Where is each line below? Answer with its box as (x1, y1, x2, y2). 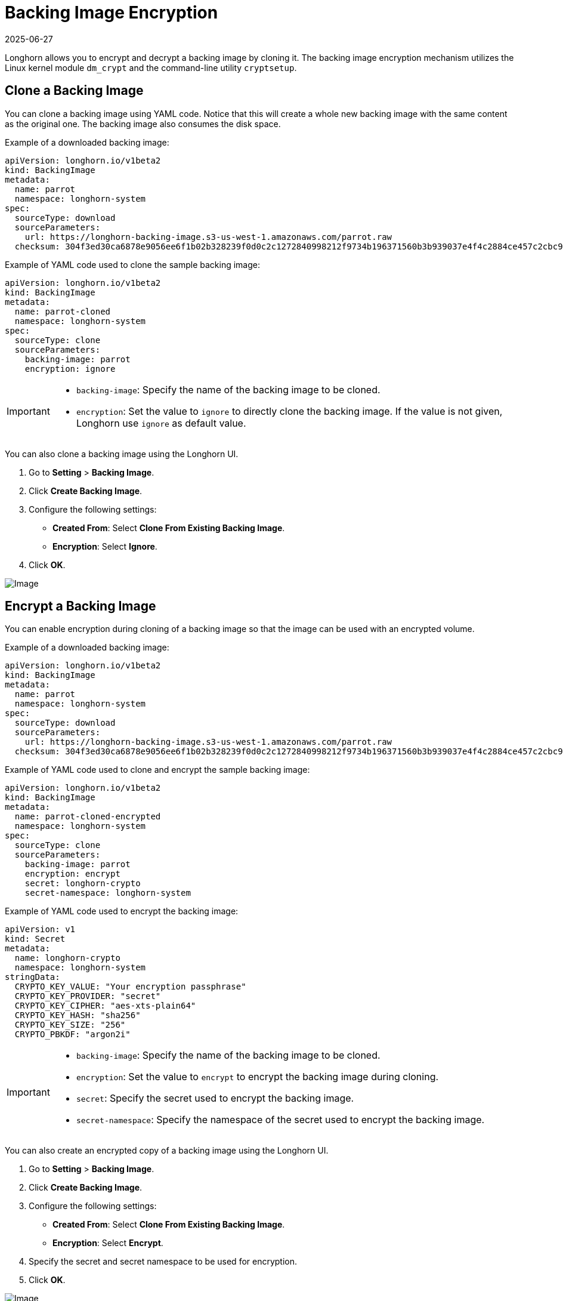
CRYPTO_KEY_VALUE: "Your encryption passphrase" (14, 982, 246, 992)
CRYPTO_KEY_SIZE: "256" (14, 1020, 126, 1030)
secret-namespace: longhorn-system (24, 888, 191, 898)
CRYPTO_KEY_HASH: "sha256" (14, 1010, 141, 1021)
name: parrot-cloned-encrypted (14, 812, 161, 822)
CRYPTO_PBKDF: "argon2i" (14, 1029, 131, 1040)
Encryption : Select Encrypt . (52, 1238, 163, 1248)
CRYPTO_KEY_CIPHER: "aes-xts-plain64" (14, 1001, 196, 1011)
